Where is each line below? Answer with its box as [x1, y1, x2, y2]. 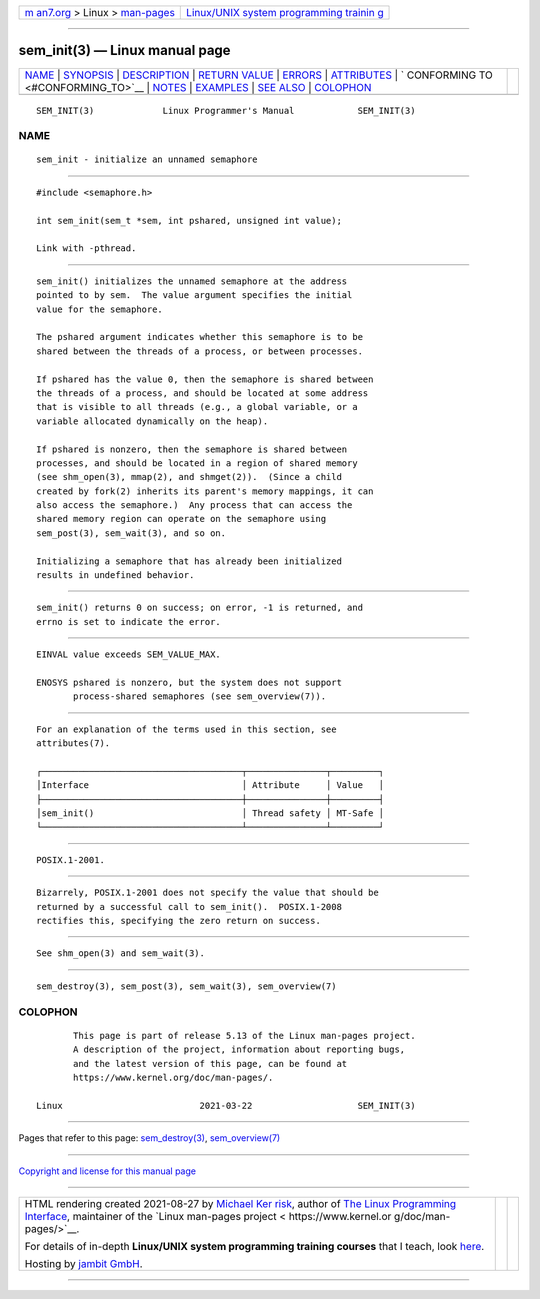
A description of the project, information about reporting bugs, [73, 1044, 406, 1055]
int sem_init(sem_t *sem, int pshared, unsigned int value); [36, 215, 342, 226]
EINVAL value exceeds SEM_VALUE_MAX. [36, 649, 222, 660]
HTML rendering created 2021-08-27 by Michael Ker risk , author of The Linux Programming [24, 1196, 457, 1210]
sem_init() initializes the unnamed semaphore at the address [36, 275, 348, 287]
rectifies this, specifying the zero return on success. [36, 915, 322, 927]
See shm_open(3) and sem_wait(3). [36, 948, 205, 959]
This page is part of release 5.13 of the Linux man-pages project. [73, 1030, 416, 1041]
